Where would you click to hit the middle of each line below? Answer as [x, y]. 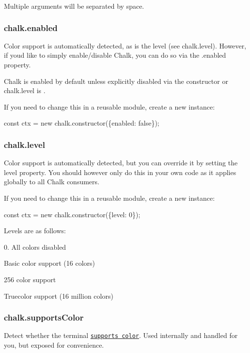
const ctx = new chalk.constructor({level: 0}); [72, 214]
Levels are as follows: [35, 231]
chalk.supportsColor [44, 317]
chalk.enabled [31, 27]
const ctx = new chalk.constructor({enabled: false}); [82, 123]
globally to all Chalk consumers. [52, 182]
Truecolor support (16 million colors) [59, 296]
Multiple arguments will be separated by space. [74, 6]
